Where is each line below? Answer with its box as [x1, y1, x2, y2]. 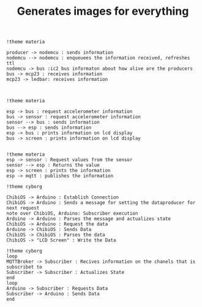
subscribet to [6, 264, 43, 270]
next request [6, 205, 40, 211]
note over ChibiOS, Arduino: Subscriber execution [6, 210, 138, 217]
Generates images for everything [17, 4, 189, 18]
